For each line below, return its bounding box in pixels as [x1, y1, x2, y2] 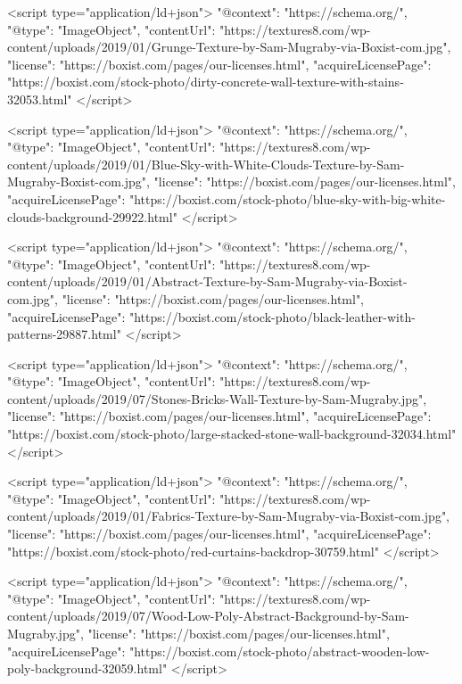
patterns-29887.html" [7, 325, 121, 343]
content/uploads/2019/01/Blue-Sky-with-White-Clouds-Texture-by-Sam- [7, 154, 405, 173]
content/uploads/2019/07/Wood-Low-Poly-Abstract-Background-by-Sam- [7, 606, 409, 625]
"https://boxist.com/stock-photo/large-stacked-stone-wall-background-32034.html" [7, 424, 457, 443]
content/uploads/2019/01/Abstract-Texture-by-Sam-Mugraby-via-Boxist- [7, 272, 408, 291]
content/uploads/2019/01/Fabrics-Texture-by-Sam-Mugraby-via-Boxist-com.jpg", [7, 507, 450, 525]
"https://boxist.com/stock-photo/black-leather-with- [128, 307, 416, 326]
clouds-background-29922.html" [7, 207, 177, 226]
